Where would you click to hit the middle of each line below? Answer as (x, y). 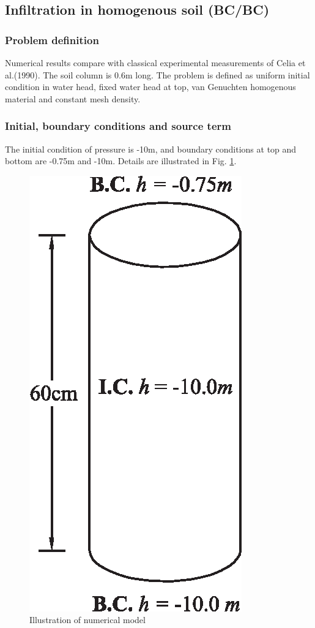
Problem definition (52, 40)
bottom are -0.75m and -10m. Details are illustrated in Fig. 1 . (121, 161)
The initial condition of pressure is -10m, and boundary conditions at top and (151, 149)
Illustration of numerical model (87, 620)
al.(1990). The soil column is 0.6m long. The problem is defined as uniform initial (157, 74)
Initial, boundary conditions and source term (118, 126)
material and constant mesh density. (73, 98)
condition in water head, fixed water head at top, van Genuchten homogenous (150, 87)
